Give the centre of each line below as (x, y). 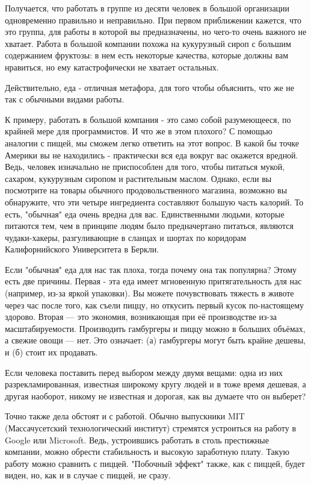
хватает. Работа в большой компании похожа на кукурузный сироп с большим (148, 43)
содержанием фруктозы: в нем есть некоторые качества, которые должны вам (147, 55)
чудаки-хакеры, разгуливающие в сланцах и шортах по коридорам (126, 237)
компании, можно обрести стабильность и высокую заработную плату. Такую (147, 452)
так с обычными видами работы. (65, 99)
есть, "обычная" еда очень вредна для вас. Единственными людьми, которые (145, 214)
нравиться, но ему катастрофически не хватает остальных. (112, 67)
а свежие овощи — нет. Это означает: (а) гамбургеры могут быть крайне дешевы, (155, 340)
